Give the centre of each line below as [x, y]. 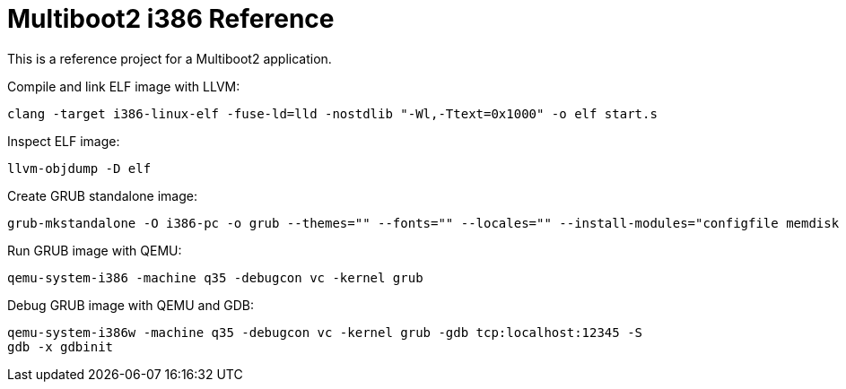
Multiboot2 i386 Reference [171, 19]
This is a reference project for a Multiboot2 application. [170, 58]
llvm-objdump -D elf [79, 168]
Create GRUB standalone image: [102, 195]
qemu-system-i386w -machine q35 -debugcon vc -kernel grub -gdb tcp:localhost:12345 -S [325, 332]
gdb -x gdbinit [61, 346]
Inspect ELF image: [64, 141]
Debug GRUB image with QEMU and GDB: [131, 305]
